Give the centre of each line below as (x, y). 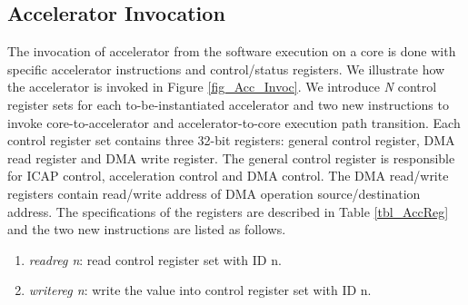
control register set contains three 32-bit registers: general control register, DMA (231, 140)
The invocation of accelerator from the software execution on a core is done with (232, 51)
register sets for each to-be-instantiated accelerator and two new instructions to (228, 104)
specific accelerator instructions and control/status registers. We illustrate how (226, 69)
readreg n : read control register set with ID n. (155, 259)
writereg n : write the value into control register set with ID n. (200, 290)
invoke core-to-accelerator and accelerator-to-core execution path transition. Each (234, 122)
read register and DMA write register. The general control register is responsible (231, 157)
